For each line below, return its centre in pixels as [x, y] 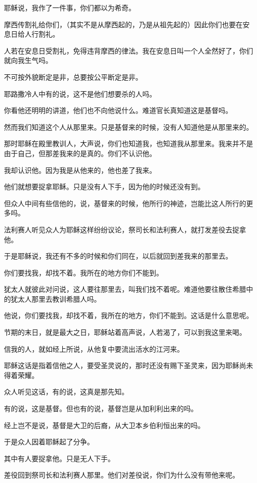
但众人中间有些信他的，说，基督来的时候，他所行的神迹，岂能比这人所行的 [125, 203]
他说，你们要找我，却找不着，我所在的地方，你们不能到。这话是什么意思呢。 [128, 315]
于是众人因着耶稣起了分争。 [49, 442]
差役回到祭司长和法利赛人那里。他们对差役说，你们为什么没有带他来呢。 [122, 475]
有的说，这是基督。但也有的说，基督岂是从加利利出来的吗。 [101, 408]
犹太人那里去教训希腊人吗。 [56, 298]
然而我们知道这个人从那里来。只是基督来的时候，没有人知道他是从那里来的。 [128, 127]
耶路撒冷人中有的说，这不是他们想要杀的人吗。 [80, 93]
